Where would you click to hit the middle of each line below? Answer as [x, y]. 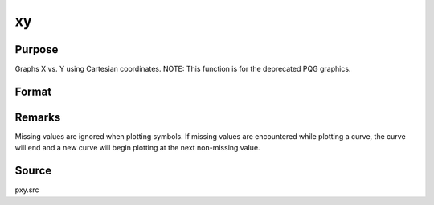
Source [33, 171]
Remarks [38, 117]
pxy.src [27, 190]
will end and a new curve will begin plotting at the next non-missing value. [137, 148]
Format [33, 91]
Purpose [37, 49]
